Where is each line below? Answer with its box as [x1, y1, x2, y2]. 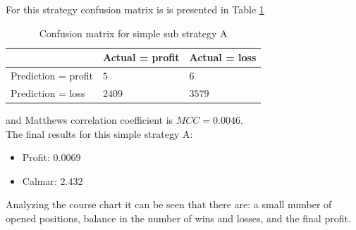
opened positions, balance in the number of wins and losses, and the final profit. [6, 210, 351, 225]
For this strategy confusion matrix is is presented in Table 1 [6, 2, 264, 16]
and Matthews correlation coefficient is [6, 112, 173, 127]
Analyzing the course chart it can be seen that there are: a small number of [6, 197, 332, 212]
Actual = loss [189, 50, 257, 65]
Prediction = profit [11, 68, 93, 83]
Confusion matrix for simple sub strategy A [39, 25, 228, 40]
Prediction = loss [11, 85, 85, 100]
